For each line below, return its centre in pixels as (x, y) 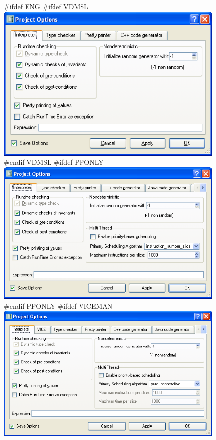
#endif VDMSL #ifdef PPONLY (54, 162)
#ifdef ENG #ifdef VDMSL (46, 6)
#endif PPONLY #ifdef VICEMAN (58, 305)
